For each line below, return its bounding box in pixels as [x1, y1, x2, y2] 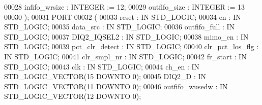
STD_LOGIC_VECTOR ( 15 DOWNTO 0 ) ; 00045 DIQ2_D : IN [4, 71, 207, 82]
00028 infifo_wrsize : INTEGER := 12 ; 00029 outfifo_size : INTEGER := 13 [4, 2, 245, 12]
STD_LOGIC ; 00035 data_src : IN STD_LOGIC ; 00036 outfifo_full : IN [4, 21, 235, 32]
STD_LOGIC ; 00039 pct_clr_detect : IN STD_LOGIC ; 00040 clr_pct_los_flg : [4, 41, 259, 52]
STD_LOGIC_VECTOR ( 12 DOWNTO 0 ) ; [4, 91, 141, 101]
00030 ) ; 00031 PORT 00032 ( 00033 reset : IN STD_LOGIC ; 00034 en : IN [4, 11, 241, 22]
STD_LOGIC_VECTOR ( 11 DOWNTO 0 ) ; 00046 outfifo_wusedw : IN [4, 81, 228, 91]
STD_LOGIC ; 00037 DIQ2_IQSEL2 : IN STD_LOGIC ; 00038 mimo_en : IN [4, 31, 249, 42]
